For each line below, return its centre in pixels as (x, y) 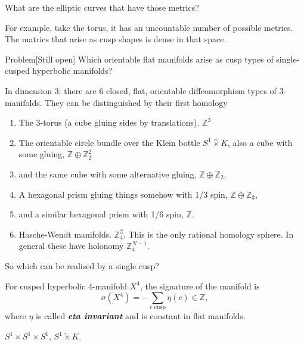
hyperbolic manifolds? (72, 71)
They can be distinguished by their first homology (136, 102)
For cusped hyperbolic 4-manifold (66, 286)
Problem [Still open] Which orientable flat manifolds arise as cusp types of (139, 59)
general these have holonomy (71, 246)
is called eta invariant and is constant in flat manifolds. (141, 316)
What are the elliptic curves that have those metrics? (102, 7)
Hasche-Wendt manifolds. (65, 234)
